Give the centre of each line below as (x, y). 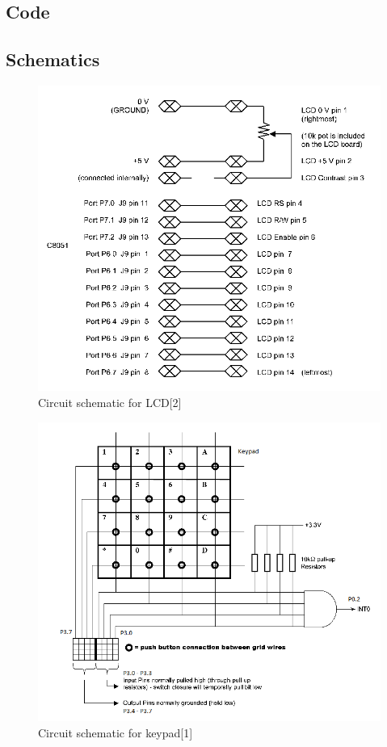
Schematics (53, 59)
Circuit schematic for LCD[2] (110, 402)
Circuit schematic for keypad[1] (116, 732)
